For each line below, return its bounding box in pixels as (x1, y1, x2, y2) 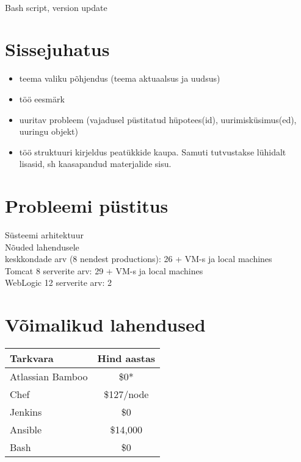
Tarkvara (10, 351, 54, 366)
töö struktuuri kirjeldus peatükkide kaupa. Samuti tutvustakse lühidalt (19, 145, 286, 158)
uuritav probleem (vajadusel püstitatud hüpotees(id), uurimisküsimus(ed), (19, 113, 297, 126)
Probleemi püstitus (5, 193, 169, 218)
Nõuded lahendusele (5, 240, 79, 253)
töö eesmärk (19, 92, 65, 105)
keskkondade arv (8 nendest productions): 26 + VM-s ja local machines (5, 252, 272, 265)
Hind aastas (97, 351, 156, 366)
